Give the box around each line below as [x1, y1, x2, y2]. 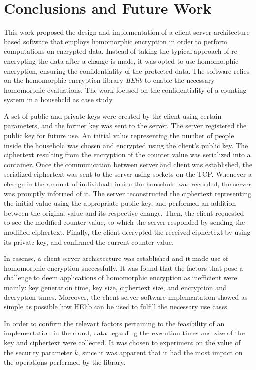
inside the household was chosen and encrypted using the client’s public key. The [4, 140, 248, 150]
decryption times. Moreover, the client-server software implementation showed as [4, 292, 248, 302]
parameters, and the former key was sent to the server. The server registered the [4, 120, 247, 131]
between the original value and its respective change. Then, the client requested [4, 207, 244, 218]
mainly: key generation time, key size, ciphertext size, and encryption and [4, 282, 226, 292]
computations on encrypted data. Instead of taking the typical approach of [4, 46, 229, 56]
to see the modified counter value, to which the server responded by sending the [4, 217, 245, 227]
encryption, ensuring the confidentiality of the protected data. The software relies [4, 65, 250, 75]
